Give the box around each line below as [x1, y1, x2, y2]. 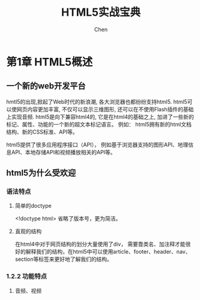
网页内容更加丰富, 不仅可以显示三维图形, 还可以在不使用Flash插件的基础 [16, 105, 194, 113]
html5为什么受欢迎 [6, 168, 76, 178]
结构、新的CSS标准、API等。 [6, 128, 78, 136]
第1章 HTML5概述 [6, 55, 93, 69]
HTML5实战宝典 [61, 5, 141, 19]
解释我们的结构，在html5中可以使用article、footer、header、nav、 [25, 248, 191, 255]
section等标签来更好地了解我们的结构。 [14, 255, 112, 263]
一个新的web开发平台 [6, 81, 86, 91]
